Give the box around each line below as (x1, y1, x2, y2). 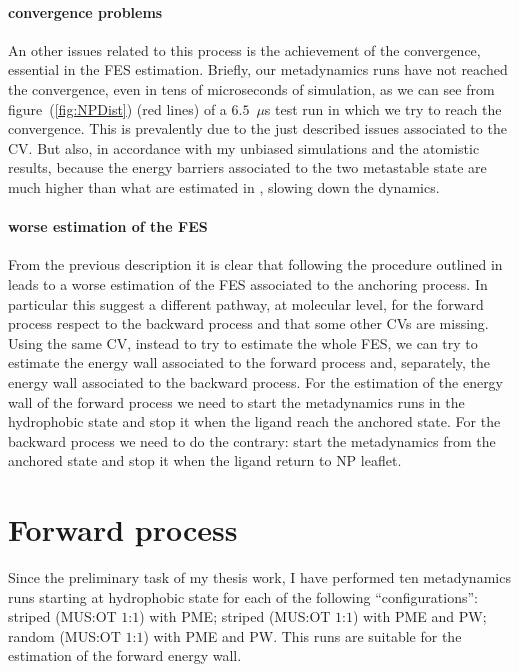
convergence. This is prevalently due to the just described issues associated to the (8, 118, 507, 139)
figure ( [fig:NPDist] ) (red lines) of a (8, 98, 227, 119)
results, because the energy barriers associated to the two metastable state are (8, 157, 487, 178)
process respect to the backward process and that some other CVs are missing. (8, 313, 489, 334)
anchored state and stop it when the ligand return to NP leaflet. (8, 450, 402, 471)
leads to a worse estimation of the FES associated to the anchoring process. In (8, 273, 488, 294)
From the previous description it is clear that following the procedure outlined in (8, 254, 503, 275)
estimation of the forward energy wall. (8, 645, 242, 666)
